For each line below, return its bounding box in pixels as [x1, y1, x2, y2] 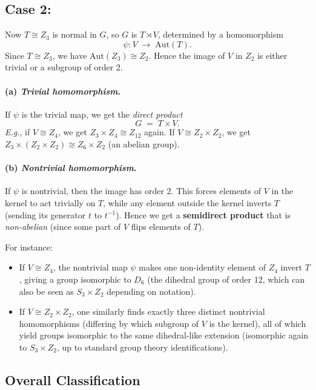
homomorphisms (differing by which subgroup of [19, 317, 199, 329]
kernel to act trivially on [5, 196, 96, 209]
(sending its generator [5, 208, 86, 221]
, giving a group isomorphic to [19, 272, 131, 285]
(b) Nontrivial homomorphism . [5, 161, 137, 174]
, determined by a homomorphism [157, 28, 283, 41]
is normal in [52, 28, 97, 41]
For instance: [5, 240, 53, 253]
